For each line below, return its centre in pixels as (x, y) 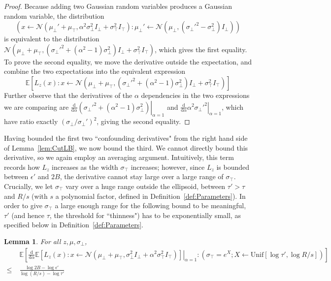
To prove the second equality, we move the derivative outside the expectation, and (128, 61)
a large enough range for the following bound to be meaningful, (150, 205)
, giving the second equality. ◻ (143, 121)
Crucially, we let (29, 186)
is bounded (233, 167)
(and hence (28, 215)
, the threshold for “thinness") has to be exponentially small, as (145, 215)
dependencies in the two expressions (195, 95)
